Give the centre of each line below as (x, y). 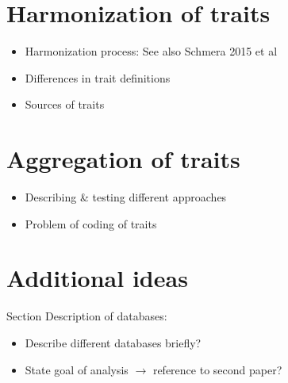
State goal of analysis (77, 369)
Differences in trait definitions (98, 77)
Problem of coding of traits (91, 223)
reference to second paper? (217, 369)
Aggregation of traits (123, 159)
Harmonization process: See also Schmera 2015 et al (151, 51)
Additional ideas (97, 278)
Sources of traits (65, 104)
